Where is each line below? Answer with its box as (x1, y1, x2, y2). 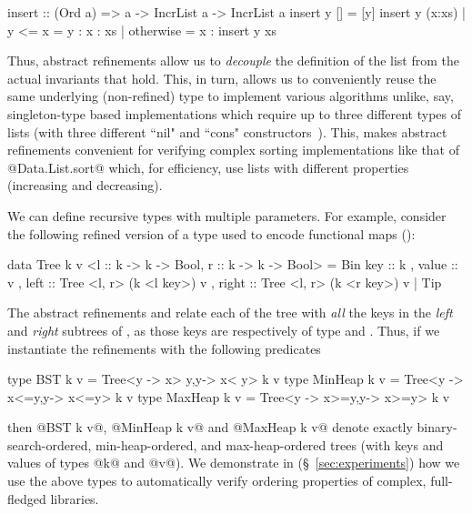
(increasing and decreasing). (7, 176, 163, 195)
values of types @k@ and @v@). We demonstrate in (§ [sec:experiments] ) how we (7, 453, 460, 472)
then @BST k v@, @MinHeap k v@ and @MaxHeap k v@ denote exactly (7, 418, 413, 437)
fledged (7, 489, 46, 508)
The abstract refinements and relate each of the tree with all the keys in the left (7, 303, 453, 322)
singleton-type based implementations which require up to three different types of (7, 104, 462, 123)
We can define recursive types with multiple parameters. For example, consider (7, 206, 447, 225)
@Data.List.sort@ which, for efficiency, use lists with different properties (7, 157, 409, 176)
